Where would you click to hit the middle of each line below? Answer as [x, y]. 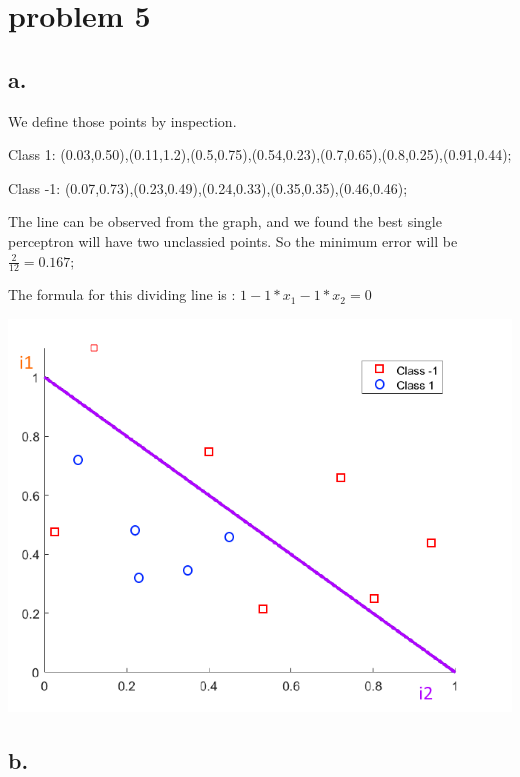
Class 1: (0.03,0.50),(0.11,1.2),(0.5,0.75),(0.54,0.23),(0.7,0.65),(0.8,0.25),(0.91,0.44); [260, 154]
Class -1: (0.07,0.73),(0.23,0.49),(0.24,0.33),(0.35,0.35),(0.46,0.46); [208, 187]
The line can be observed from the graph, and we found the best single [225, 221]
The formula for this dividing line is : [122, 294]
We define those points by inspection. [122, 120]
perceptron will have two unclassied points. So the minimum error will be [233, 240]
